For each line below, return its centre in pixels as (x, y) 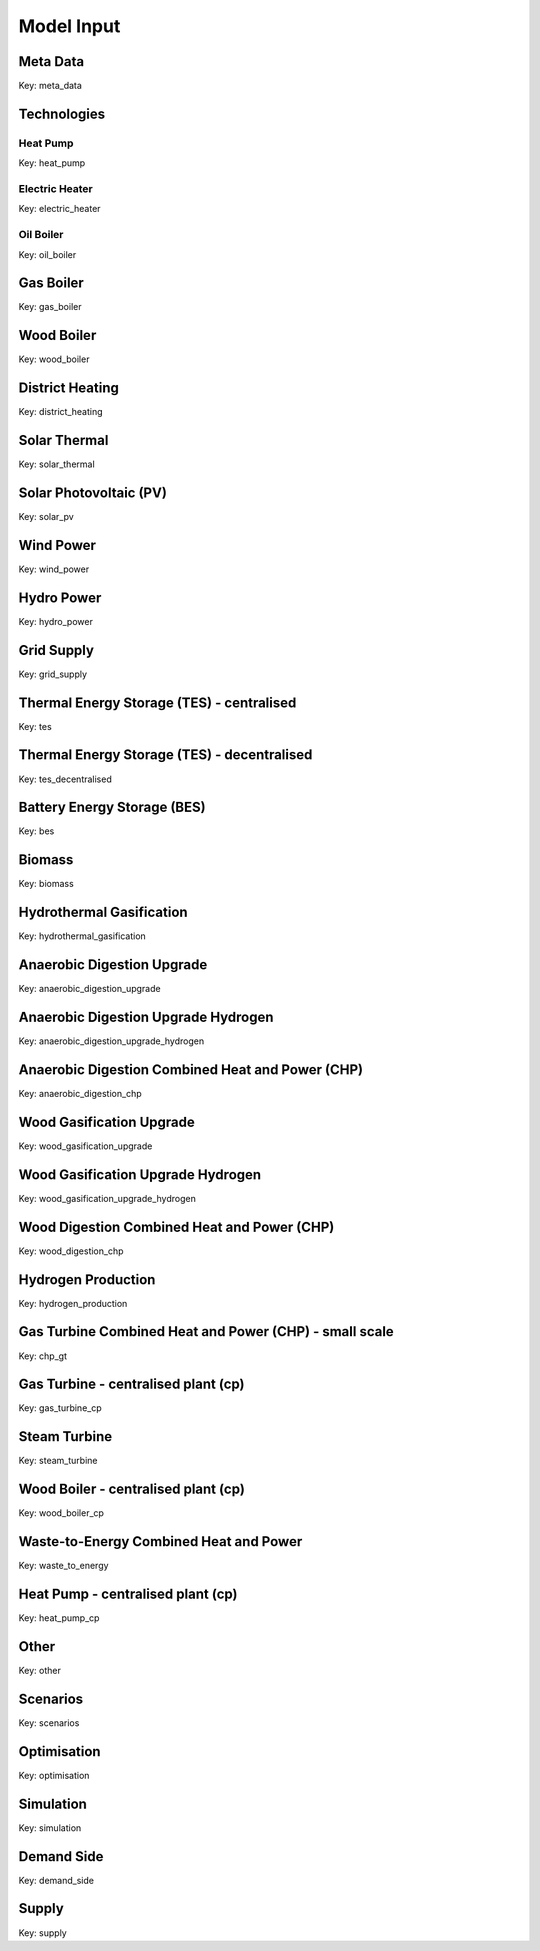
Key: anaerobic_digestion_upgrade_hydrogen (111, 1041)
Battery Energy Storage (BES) (112, 807)
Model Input (69, 26)
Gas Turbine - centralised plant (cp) (131, 1384)
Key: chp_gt (42, 1356)
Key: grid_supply (53, 674)
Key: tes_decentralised (65, 779)
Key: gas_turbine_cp (60, 1408)
